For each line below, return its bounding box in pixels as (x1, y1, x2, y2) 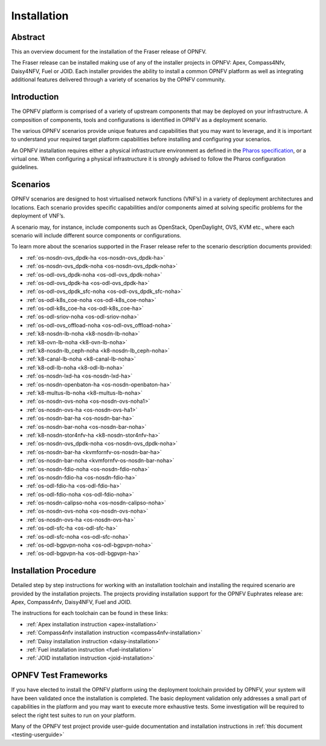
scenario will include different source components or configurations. (11, 231, 182, 239)
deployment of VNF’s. (11, 212, 65, 220)
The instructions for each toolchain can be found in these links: (11, 609, 168, 617)
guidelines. (11, 164, 39, 171)
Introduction (11, 92, 59, 102)
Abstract (11, 32, 45, 42)
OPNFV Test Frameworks (11, 670, 108, 681)
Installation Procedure (11, 565, 97, 576)
